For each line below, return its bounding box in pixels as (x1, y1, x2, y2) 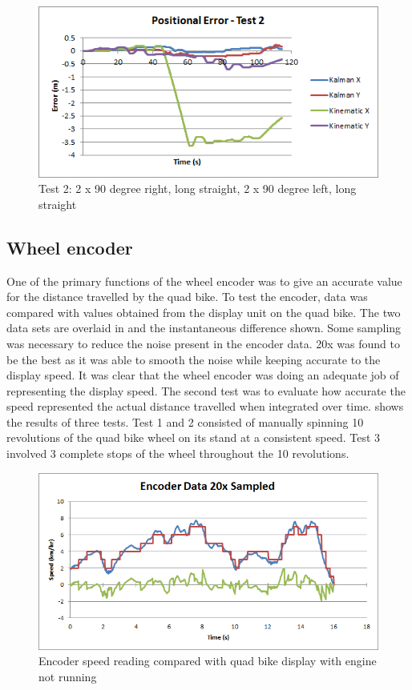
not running (38, 668, 97, 684)
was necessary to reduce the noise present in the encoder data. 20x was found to (6, 335, 400, 351)
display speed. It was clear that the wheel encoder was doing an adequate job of (6, 367, 399, 383)
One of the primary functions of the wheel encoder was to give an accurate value (6, 272, 402, 289)
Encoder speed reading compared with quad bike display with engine (38, 652, 377, 669)
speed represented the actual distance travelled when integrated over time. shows (6, 398, 404, 415)
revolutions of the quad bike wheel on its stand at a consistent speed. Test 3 (6, 429, 381, 446)
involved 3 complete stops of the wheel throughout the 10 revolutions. (6, 445, 349, 462)
